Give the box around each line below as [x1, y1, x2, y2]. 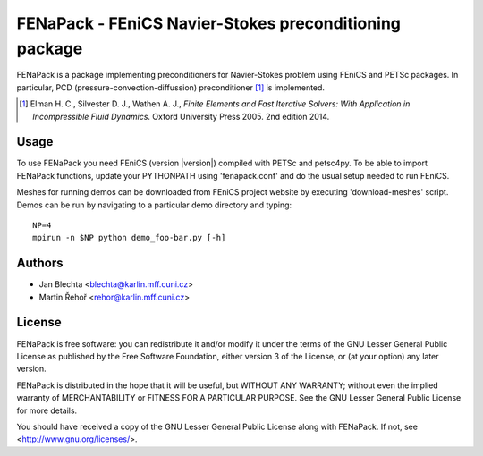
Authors [16, 256, 64, 271]
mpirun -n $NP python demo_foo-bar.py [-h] [32, 232, 226, 243]
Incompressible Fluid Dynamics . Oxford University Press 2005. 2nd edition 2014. [32, 111, 330, 122]
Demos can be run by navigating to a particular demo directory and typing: [16, 199, 292, 210]
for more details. [16, 405, 78, 416]
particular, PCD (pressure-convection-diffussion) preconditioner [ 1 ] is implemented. [16, 81, 326, 93]
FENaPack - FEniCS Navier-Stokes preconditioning [16, 13, 402, 33]
